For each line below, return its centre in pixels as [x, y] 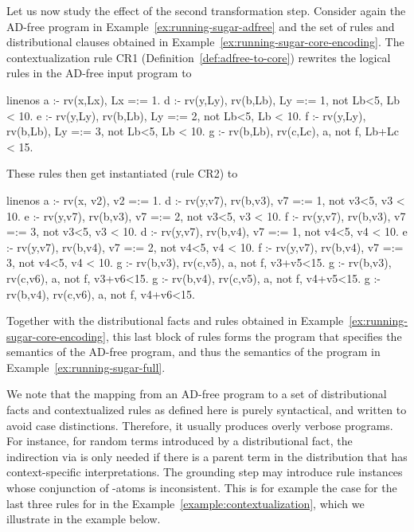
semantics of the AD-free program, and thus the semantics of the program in [193, 352]
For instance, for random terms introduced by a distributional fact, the [180, 441]
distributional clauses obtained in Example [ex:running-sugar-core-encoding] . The [205, 42]
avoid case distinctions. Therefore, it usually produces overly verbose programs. [200, 425]
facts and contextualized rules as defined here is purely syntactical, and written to [207, 410]
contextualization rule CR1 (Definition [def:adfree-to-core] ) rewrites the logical [199, 57]
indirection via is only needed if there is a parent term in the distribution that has [207, 456]
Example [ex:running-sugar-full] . [86, 367]
